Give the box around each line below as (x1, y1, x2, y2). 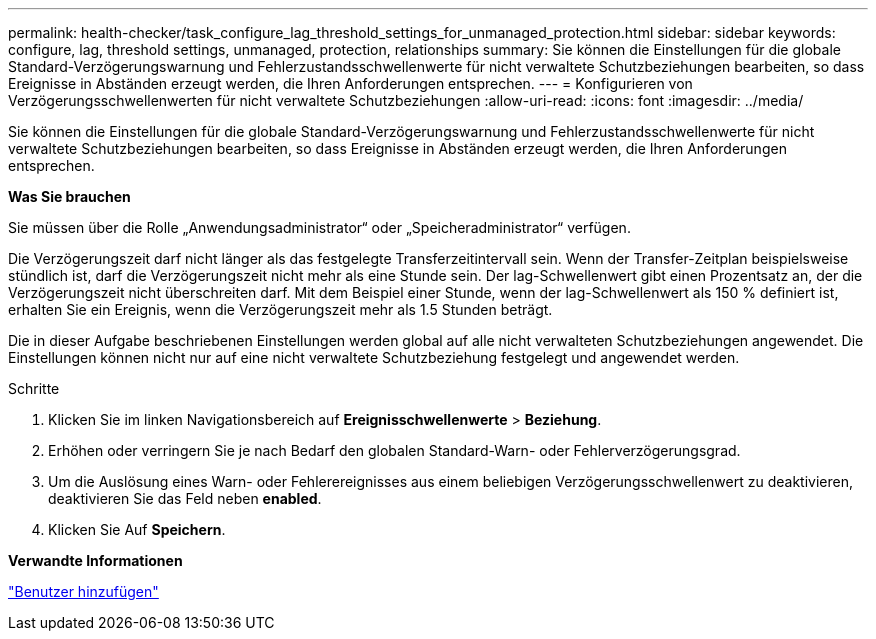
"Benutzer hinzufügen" (8, 583, 159, 600)
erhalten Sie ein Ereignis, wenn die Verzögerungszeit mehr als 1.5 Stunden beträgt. (8, 301, 553, 318)
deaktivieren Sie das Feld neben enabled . (48, 490, 322, 507)
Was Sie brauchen (8, 188, 131, 205)
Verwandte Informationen (8, 552, 183, 569)
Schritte (8, 380, 60, 397)
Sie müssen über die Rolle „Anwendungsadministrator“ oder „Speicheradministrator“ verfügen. (8, 219, 631, 236)
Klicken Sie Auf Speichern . (48, 521, 226, 538)
